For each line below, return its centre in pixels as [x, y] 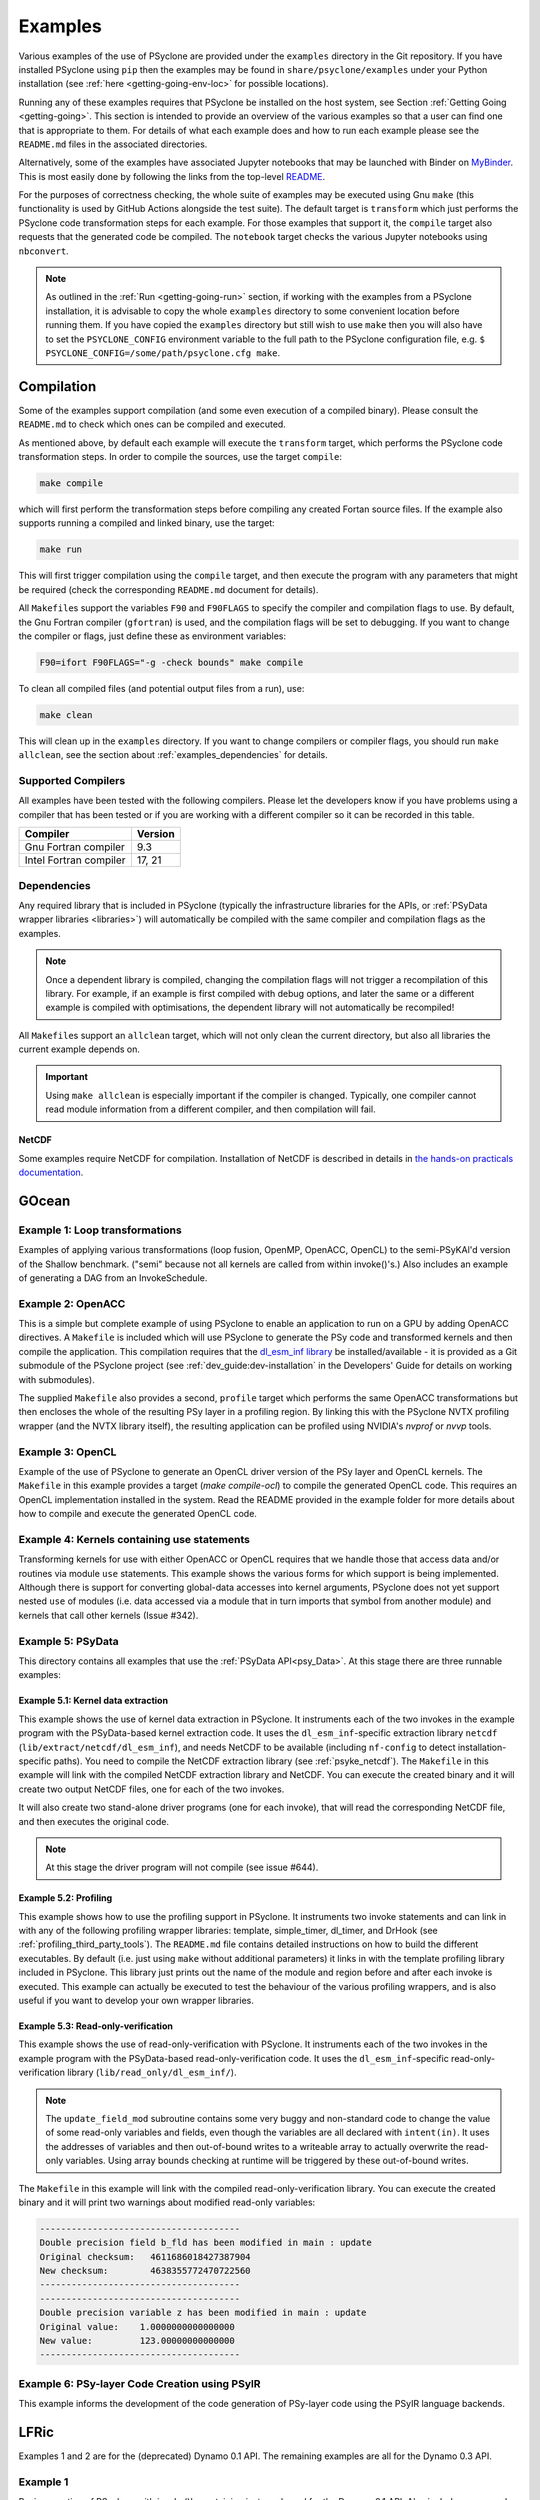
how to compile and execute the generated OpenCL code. [137, 1514]
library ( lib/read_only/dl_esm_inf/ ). [151, 2072]
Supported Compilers [72, 781]
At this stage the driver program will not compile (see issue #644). [182, 1867]
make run [61, 549]
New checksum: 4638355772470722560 [145, 2271]
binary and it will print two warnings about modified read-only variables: [167, 2202]
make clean [66, 714]
